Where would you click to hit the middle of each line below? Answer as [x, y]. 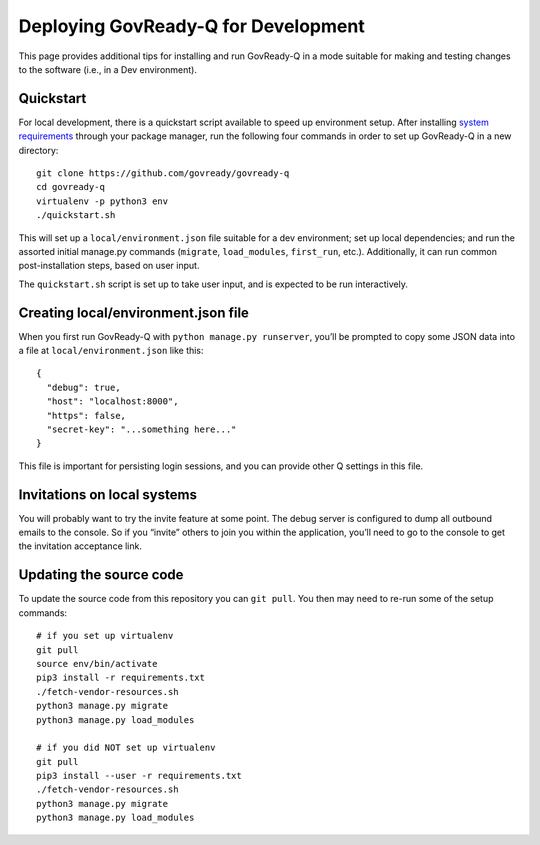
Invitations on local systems [107, 494]
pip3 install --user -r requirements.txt [139, 776]
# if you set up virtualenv [105, 636]
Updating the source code [101, 575]
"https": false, [86, 415]
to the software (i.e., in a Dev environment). [107, 69]
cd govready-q [70, 187]
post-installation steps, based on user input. [109, 266]
